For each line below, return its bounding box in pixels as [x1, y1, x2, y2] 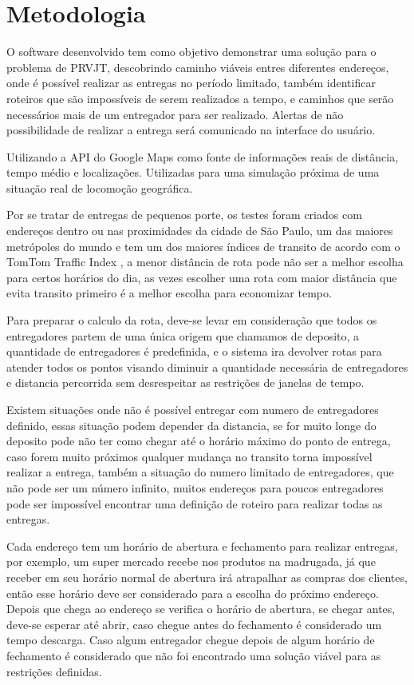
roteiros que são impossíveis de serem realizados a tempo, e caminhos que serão [6, 90, 394, 106]
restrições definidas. [6, 663, 102, 679]
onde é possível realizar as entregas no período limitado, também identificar [6, 74, 376, 91]
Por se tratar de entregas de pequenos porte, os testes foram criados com [6, 206, 362, 223]
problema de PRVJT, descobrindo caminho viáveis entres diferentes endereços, [6, 58, 389, 75]
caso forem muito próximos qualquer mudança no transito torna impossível [6, 448, 373, 464]
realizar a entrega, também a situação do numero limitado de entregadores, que [6, 464, 394, 480]
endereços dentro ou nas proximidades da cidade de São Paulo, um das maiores [6, 222, 393, 239]
